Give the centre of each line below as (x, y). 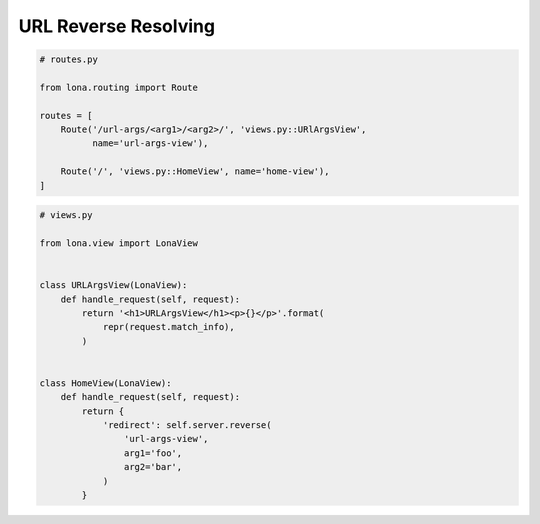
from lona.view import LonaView (119, 243)
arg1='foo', (153, 453)
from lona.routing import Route (119, 87)
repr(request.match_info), (168, 327)
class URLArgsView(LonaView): (113, 285)
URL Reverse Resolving (116, 26)
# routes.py (69, 59)
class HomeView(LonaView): (105, 383)
